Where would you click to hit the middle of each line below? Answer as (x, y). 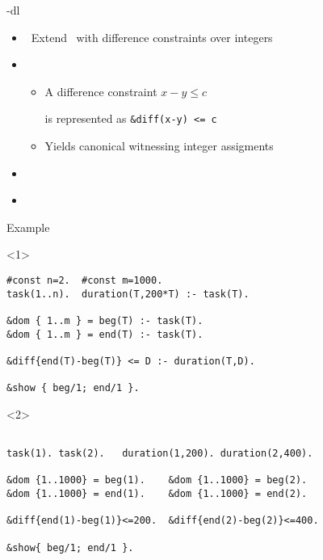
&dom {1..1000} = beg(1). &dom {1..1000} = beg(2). (157, 480)
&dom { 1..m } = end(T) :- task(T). (105, 334)
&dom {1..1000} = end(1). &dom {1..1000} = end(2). (157, 494)
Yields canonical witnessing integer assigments (159, 146)
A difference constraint (101, 91)
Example (28, 227)
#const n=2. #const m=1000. (85, 280)
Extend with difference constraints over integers (152, 37)
